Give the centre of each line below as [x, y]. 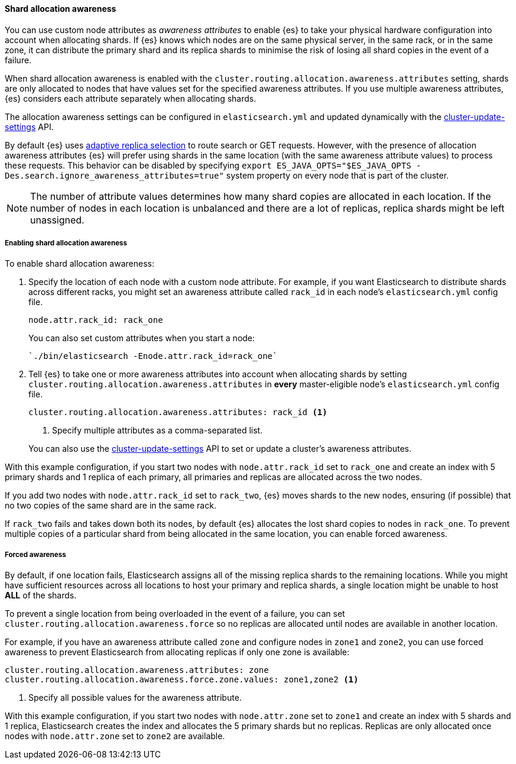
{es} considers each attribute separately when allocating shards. [131, 98]
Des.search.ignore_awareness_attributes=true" [114, 175]
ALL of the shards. [41, 595]
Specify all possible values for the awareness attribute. [135, 698]
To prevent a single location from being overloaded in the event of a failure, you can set [175, 614]
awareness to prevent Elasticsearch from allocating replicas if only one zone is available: [177, 652]
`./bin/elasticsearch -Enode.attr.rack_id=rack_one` [153, 356]
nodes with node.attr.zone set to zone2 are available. [115, 736]
